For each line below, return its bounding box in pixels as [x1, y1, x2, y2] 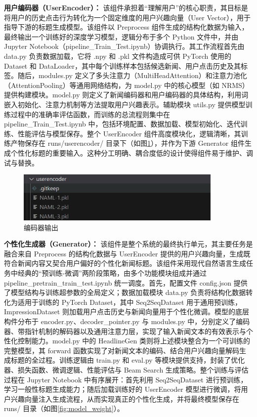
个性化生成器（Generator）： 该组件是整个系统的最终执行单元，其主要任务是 [4, 239, 253, 249]
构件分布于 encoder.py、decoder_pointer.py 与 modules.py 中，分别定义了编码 [4, 316, 250, 326]
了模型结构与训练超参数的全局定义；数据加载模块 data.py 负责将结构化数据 [4, 287, 246, 297]
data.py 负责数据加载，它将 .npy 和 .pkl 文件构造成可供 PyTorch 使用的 [4, 50, 231, 61]
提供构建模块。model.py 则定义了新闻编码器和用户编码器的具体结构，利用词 [4, 89, 249, 100]
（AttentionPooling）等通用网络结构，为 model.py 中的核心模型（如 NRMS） [4, 80, 249, 90]
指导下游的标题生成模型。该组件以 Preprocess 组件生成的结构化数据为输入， [4, 22, 249, 32]
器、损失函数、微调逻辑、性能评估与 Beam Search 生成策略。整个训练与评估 [4, 364, 249, 375]
